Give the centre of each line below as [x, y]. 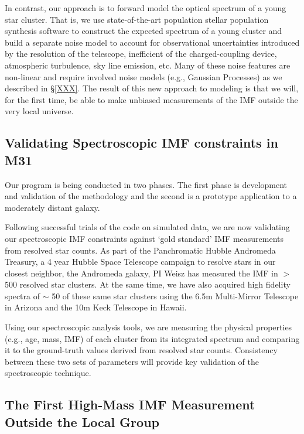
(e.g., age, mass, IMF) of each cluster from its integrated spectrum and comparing [152, 338]
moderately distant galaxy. [52, 207]
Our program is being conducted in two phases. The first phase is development [146, 184]
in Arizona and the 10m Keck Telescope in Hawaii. [96, 307]
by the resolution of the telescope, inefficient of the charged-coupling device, [141, 54]
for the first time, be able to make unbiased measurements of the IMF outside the [151, 99]
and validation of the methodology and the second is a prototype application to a [151, 196]
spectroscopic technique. [48, 373]
